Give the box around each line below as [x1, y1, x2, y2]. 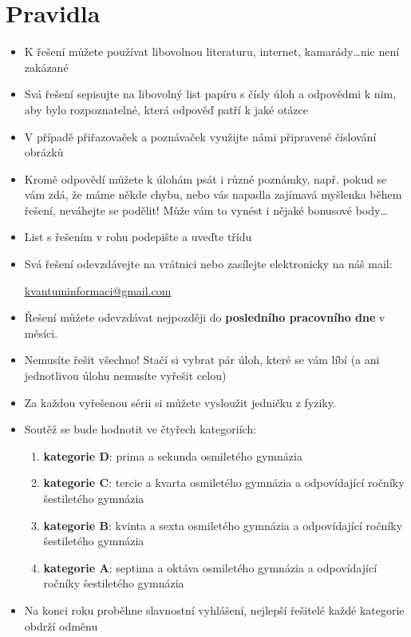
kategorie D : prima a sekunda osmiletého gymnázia [43, 447, 302, 464]
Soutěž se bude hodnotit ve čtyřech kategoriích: [24, 421, 257, 437]
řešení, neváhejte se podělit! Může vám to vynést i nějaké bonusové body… [24, 201, 388, 218]
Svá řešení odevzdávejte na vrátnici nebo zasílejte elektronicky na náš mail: [24, 255, 393, 272]
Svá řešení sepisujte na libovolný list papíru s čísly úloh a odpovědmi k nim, [24, 85, 397, 102]
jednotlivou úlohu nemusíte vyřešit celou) [24, 367, 227, 384]
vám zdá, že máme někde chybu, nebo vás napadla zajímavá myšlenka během [24, 186, 402, 203]
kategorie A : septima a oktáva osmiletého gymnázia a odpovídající [43, 559, 377, 576]
